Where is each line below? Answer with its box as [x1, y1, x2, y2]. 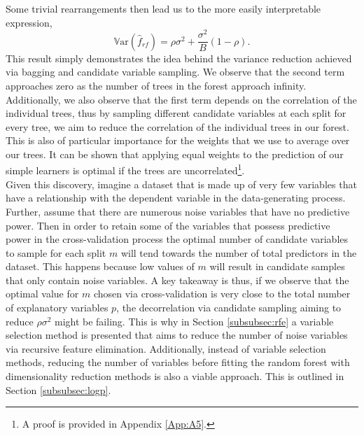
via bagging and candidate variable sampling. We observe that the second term [6, 64, 345, 79]
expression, [6, 15, 52, 29]
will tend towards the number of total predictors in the [120, 245, 357, 260]
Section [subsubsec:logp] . [6, 382, 111, 397]
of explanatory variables [6, 300, 108, 315]
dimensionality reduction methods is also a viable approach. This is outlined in [6, 369, 344, 384]
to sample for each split [6, 245, 106, 260]
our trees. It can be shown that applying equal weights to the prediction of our [6, 146, 344, 161]
